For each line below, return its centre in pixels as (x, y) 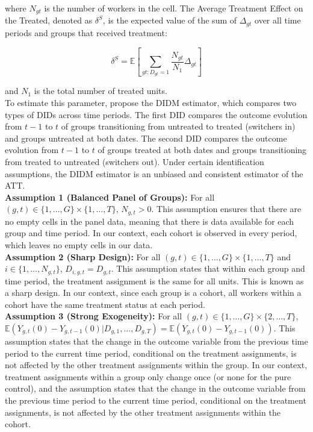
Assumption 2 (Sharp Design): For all (83, 256)
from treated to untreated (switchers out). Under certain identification (135, 161)
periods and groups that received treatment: (86, 32)
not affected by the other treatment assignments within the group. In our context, (156, 365)
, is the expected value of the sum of (170, 20)
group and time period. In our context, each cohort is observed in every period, (151, 233)
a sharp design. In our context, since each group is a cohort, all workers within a (153, 293)
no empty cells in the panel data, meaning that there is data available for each (150, 221)
